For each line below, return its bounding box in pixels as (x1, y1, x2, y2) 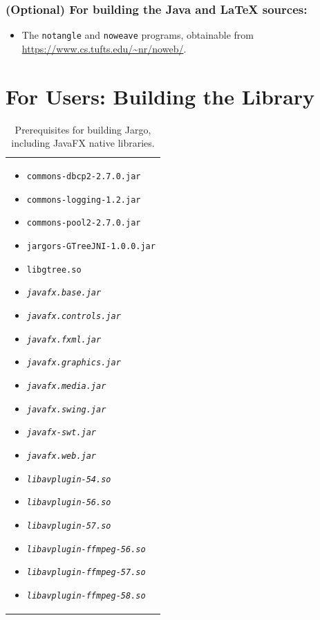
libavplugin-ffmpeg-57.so (26, 567, 146, 578)
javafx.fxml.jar (26, 334, 102, 345)
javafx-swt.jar (26, 428, 97, 438)
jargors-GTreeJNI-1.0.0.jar (26, 241, 156, 251)
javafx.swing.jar (26, 404, 106, 414)
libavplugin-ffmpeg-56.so (26, 544, 146, 554)
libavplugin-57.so (26, 520, 111, 531)
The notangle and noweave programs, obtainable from (21, 28, 254, 42)
